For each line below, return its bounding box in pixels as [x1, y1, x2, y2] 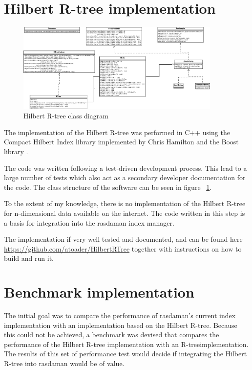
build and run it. [4, 253, 54, 263]
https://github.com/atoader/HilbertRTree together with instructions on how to [4, 243, 242, 254]
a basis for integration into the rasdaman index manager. [4, 217, 174, 228]
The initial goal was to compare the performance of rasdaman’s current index [4, 310, 236, 321]
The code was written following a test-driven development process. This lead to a [4, 162, 247, 173]
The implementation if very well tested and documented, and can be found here [4, 234, 243, 244]
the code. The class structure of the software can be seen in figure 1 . [4, 182, 212, 192]
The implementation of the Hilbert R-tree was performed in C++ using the [4, 127, 230, 137]
